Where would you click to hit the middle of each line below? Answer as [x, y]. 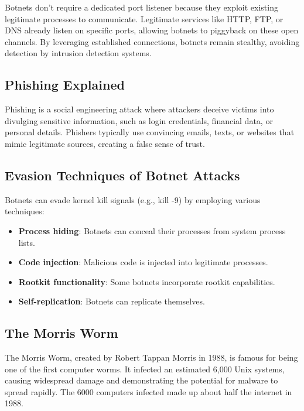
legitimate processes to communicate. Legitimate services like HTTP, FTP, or [144, 18]
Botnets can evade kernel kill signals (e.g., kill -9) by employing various [133, 199]
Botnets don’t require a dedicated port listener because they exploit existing [141, 7]
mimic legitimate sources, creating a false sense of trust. [105, 143]
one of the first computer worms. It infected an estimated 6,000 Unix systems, [145, 369]
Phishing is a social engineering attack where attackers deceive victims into [139, 109]
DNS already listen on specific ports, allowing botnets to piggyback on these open [152, 30]
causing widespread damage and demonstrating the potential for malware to [141, 380]
